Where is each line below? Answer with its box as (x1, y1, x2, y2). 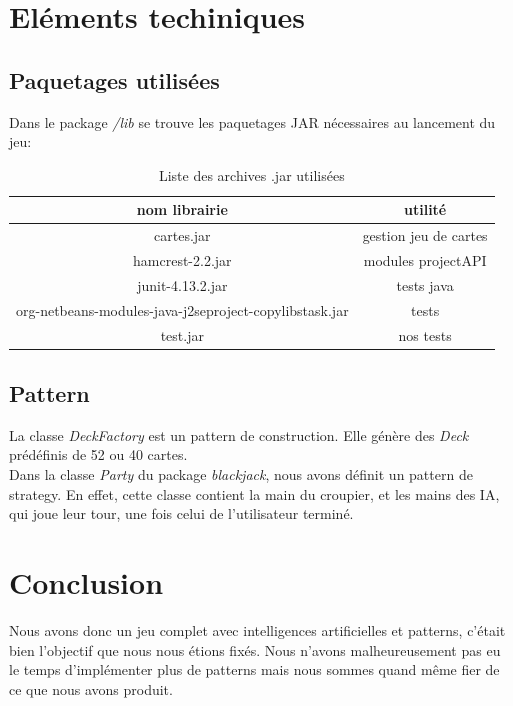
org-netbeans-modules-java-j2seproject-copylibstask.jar (16, 299, 349, 320)
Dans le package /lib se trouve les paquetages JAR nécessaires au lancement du (9, 111, 496, 132)
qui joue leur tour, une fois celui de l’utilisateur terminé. (9, 503, 354, 524)
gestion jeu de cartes (362, 225, 488, 246)
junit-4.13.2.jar (137, 274, 228, 295)
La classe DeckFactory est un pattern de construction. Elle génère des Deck (9, 424, 469, 445)
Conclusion (9, 562, 164, 603)
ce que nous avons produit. (9, 678, 173, 699)
